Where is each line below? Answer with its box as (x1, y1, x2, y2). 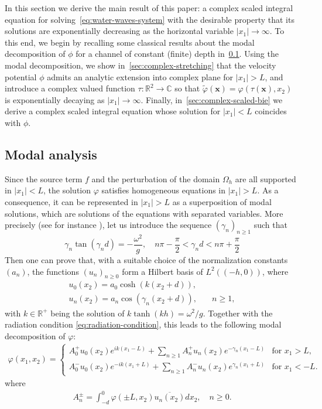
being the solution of (50, 306, 125, 319)
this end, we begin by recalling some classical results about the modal (5, 36, 255, 48)
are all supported (235, 172, 296, 185)
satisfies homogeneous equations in (101, 184, 226, 196)
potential (5, 70, 37, 83)
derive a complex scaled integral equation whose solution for (5, 105, 221, 117)
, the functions (27, 265, 79, 277)
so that (174, 82, 200, 94)
